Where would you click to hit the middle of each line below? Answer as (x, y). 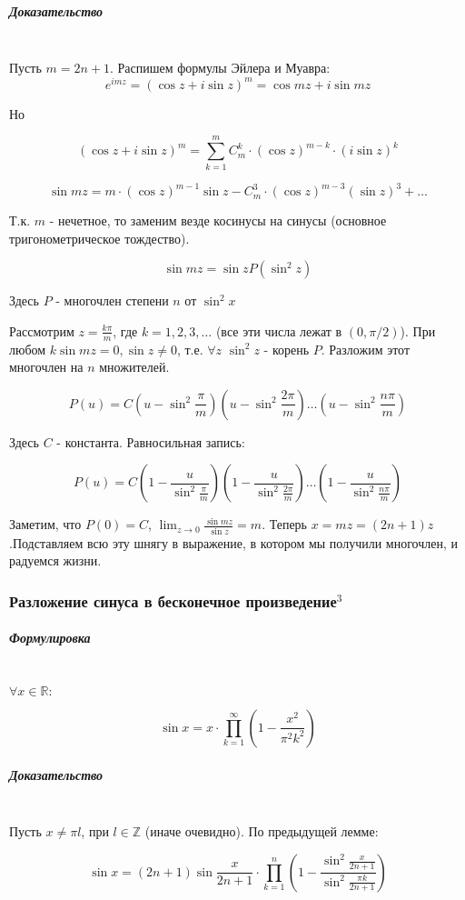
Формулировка (50, 638)
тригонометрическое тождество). (99, 238)
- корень (287, 349)
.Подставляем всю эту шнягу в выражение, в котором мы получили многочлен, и (233, 542)
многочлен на (46, 367)
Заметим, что (45, 524)
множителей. (134, 367)
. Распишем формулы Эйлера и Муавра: (220, 68)
